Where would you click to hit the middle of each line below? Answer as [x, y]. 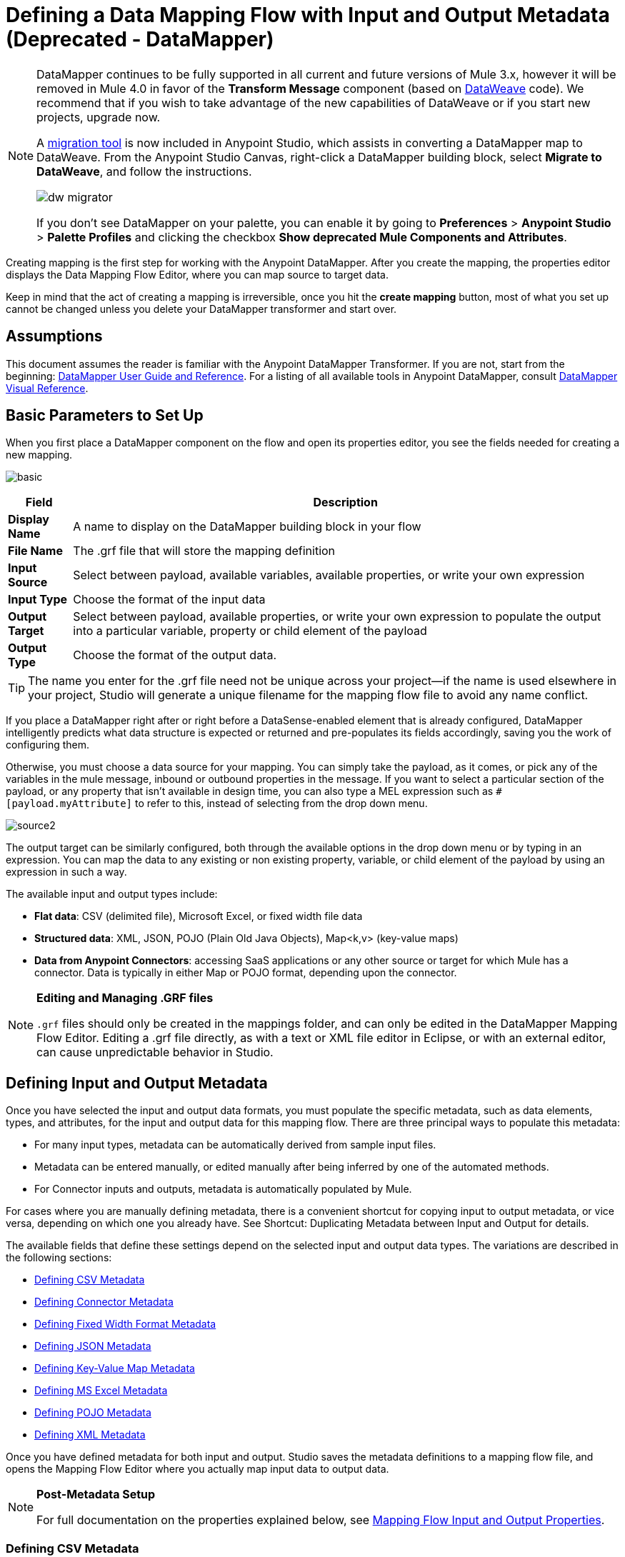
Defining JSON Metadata [93, 1346]
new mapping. [39, 455]
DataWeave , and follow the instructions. [144, 171]
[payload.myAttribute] [69, 804]
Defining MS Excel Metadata [101, 1391]
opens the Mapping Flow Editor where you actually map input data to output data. [197, 1469]
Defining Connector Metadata [104, 1302]
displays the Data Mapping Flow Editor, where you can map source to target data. [197, 274]
